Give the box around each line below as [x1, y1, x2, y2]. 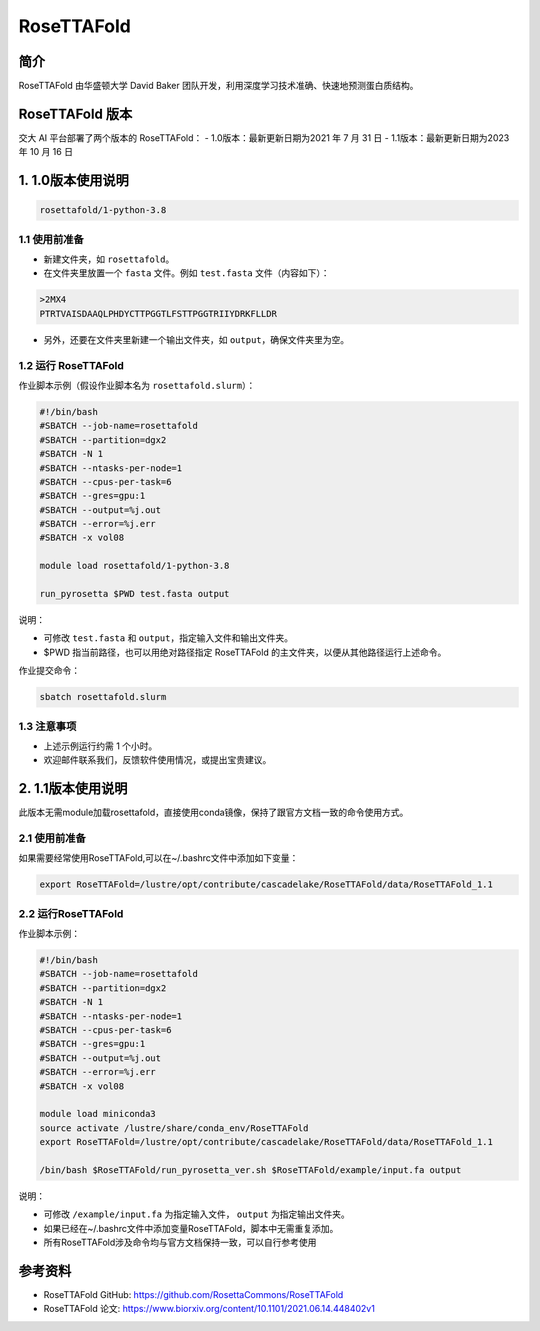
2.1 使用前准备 [18, 831, 87, 845]
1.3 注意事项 [18, 719, 77, 733]
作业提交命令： [18, 665, 80, 677]
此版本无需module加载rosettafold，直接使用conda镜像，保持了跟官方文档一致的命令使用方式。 [18, 806, 409, 819]
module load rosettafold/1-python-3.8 [39, 560, 230, 572]
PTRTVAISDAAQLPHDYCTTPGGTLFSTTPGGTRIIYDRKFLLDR [39, 308, 277, 319]
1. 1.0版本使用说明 [18, 172, 130, 189]
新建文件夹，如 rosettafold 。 [43, 253, 175, 265]
